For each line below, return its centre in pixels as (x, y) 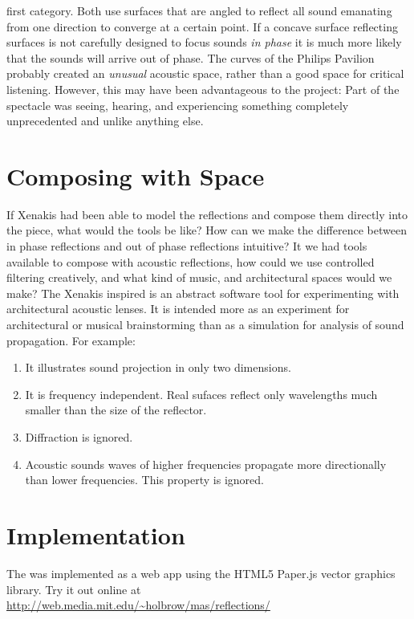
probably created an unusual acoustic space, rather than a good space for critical (205, 73)
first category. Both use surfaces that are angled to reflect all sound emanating (199, 10)
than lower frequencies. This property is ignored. (144, 480)
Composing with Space (136, 175)
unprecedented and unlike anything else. (105, 121)
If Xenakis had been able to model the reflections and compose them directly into (207, 214)
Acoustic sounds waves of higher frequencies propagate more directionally (206, 464)
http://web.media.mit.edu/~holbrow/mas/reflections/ (138, 605)
